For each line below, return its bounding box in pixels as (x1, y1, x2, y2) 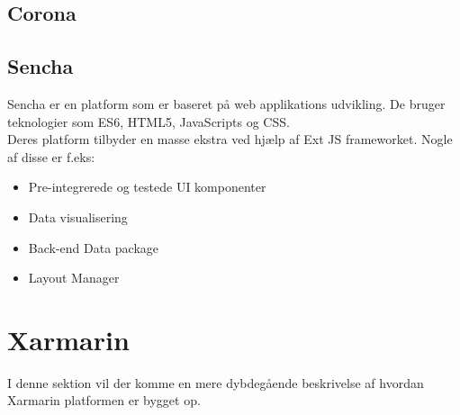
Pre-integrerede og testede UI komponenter (28, 177, 266, 196)
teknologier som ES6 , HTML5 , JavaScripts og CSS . (7, 112, 290, 131)
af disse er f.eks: (7, 147, 95, 166)
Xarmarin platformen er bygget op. (7, 391, 201, 410)
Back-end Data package (28, 238, 159, 257)
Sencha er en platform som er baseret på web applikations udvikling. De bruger (7, 94, 446, 113)
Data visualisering (28, 207, 128, 226)
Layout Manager (28, 268, 120, 287)
